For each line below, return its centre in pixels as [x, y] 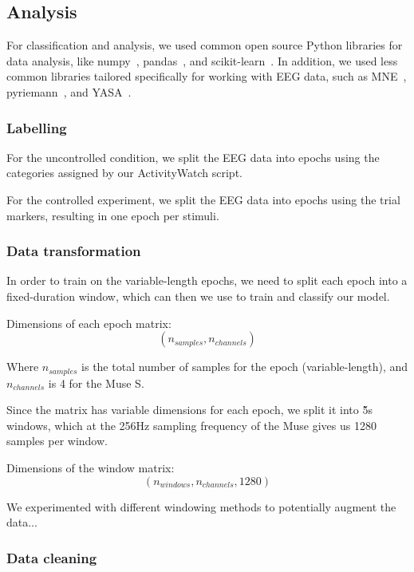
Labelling [37, 127]
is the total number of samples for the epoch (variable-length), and [245, 367]
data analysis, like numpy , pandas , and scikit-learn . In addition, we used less [202, 60]
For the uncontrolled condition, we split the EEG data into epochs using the [193, 157]
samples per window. [57, 441]
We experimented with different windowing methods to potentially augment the [201, 506]
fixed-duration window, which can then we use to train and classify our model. [198, 296]
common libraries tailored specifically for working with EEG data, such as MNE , [207, 76]
